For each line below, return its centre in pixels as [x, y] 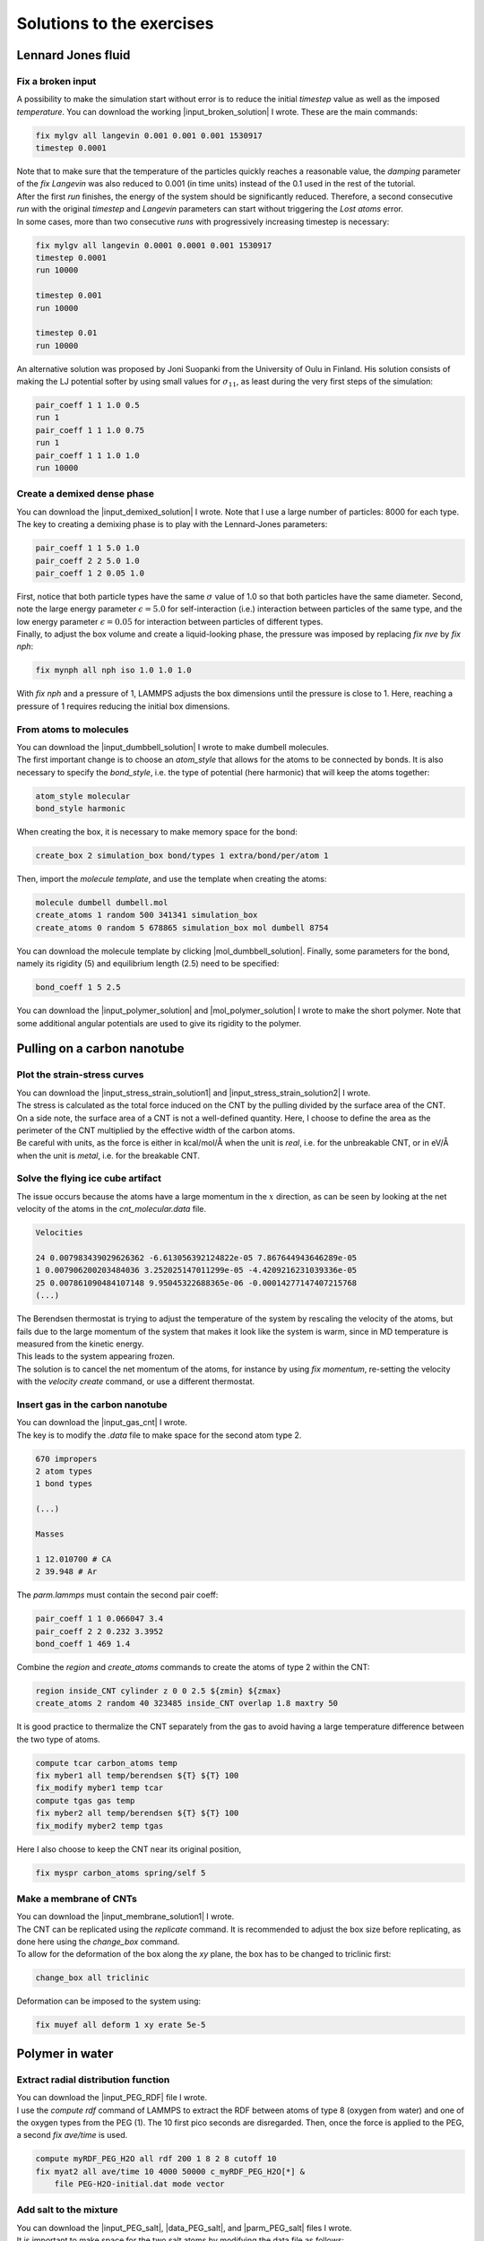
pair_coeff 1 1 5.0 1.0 [88, 548]
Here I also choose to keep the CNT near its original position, [129, 1849]
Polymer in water [65, 2053]
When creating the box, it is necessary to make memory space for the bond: [157, 832]
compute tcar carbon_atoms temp [107, 1763]
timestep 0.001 [69, 295]
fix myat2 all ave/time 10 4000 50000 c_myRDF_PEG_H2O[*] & [170, 2171]
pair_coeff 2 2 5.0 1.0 [88, 561]
